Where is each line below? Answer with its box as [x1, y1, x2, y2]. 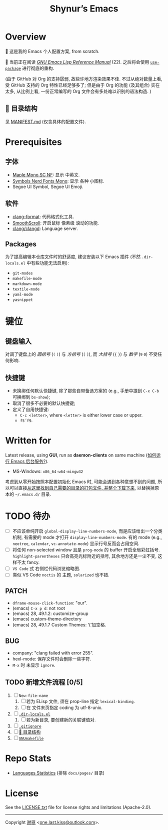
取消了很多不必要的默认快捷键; [12, 400, 76, 406]
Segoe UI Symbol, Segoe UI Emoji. [12, 183, 83, 189]
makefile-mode [12, 276, 42, 281]
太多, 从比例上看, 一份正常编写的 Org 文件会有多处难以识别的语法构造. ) [5, 88, 151, 94]
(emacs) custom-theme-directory [12, 616, 81, 622]
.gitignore [18, 723, 41, 729]
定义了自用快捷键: [12, 406, 49, 412]
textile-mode [12, 287, 40, 292]
